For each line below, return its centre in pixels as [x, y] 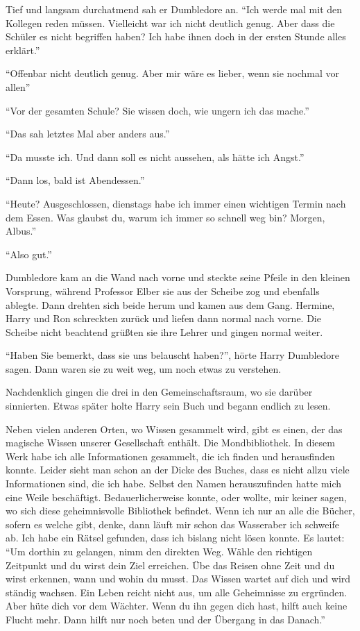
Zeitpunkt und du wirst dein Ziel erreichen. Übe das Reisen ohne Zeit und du [170, 565]
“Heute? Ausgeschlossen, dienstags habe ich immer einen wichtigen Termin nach [176, 203]
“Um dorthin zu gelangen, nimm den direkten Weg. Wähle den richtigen [159, 551]
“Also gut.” [29, 254]
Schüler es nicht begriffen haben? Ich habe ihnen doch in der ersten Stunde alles [176, 36]
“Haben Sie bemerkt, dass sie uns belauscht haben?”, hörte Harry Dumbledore [173, 355]
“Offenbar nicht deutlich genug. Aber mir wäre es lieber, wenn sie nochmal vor [173, 73]
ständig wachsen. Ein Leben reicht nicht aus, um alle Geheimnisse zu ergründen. [177, 592]
